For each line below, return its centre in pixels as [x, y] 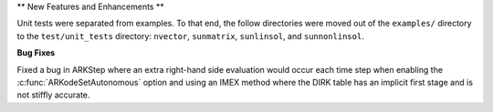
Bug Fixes [36, 53]
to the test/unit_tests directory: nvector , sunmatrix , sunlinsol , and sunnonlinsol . [190, 36]
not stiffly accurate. [53, 95]
